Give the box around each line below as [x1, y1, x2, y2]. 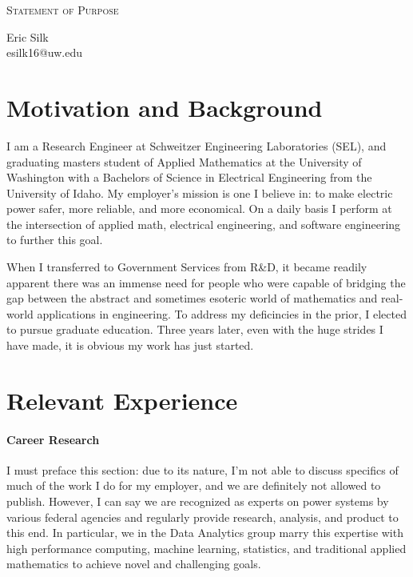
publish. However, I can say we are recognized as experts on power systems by [6, 492, 389, 509]
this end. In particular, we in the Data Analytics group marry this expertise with [6, 524, 403, 541]
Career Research [6, 431, 100, 447]
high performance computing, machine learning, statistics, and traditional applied [6, 539, 407, 556]
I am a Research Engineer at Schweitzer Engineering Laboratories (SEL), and [6, 137, 387, 154]
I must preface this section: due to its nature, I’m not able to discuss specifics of [6, 461, 399, 478]
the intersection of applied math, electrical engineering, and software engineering [6, 215, 401, 232]
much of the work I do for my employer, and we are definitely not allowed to [6, 477, 381, 494]
